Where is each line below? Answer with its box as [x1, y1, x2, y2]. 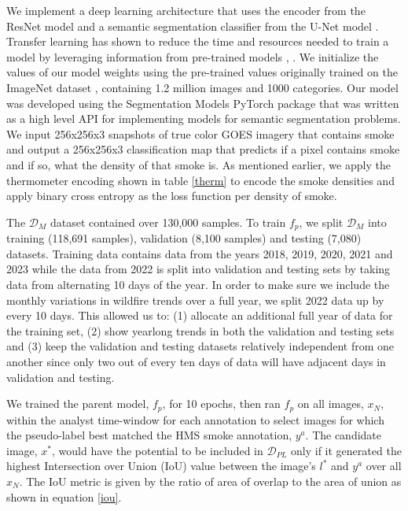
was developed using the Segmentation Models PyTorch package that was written [6, 94, 399, 111]
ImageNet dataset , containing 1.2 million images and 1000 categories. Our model [6, 79, 399, 95]
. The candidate [305, 427, 382, 443]
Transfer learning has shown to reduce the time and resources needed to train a [6, 33, 389, 50]
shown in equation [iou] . [6, 488, 122, 505]
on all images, [297, 395, 364, 412]
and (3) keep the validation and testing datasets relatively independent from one [6, 338, 395, 354]
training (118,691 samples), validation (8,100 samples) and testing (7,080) [6, 230, 362, 246]
